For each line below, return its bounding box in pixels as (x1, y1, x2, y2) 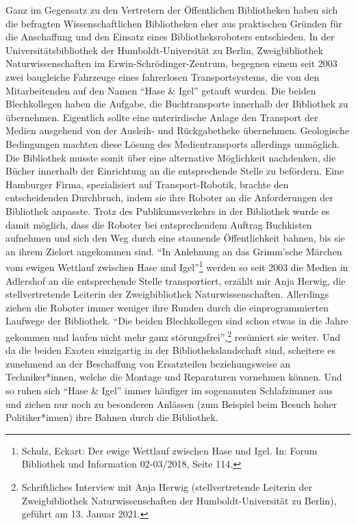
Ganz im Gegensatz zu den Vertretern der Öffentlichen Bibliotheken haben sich (5, 3, 338, 16)
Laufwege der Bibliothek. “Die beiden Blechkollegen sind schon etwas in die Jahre (5, 313, 348, 328)
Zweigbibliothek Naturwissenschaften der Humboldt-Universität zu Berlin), (21, 493, 337, 507)
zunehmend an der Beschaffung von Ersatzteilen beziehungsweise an (5, 356, 291, 370)
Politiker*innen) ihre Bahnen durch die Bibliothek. (5, 410, 218, 424)
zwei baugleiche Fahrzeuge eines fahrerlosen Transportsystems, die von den (5, 69, 320, 84)
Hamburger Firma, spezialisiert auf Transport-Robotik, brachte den (5, 177, 289, 191)
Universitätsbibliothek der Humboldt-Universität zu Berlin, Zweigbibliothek (5, 42, 323, 57)
